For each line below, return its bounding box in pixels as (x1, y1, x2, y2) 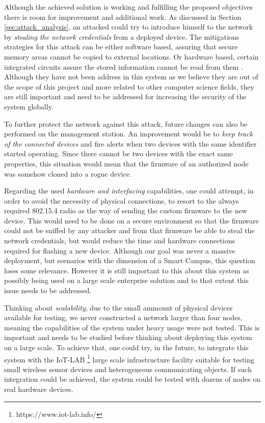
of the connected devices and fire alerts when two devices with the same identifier (4, 138, 257, 149)
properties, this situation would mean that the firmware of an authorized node (4, 158, 249, 168)
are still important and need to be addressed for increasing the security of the (4, 91, 247, 102)
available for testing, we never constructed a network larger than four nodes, (4, 312, 243, 323)
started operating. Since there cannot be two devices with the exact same (4, 148, 233, 159)
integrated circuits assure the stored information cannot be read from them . (4, 61, 243, 72)
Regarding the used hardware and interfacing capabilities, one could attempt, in (4, 185, 254, 196)
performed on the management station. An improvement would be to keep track (4, 128, 253, 139)
